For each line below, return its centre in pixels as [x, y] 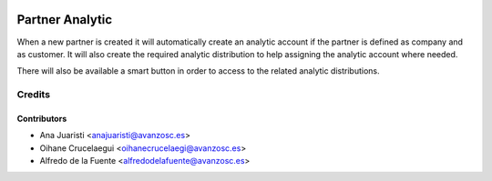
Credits [33, 95]
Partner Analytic [65, 20]
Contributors [42, 118]
